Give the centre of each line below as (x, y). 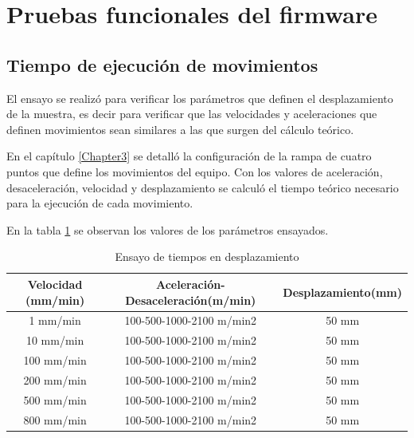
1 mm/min (55, 320)
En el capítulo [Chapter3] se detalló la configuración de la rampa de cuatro (189, 156)
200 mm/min (55, 379)
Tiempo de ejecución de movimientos (162, 64)
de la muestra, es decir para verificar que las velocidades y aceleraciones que (192, 114)
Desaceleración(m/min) (191, 300)
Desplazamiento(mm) (342, 292)
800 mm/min (55, 419)
